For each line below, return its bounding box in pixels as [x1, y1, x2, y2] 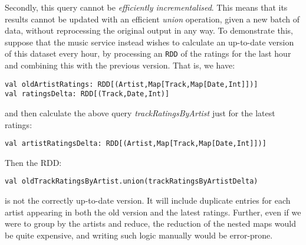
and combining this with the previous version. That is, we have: [5, 59, 235, 71]
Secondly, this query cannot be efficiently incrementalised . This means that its [5, 1, 288, 13]
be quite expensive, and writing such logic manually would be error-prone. [5, 228, 273, 241]
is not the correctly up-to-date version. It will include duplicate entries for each [5, 194, 291, 207]
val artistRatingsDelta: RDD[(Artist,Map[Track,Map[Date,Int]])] [5, 139, 266, 148]
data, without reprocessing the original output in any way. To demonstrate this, [5, 24, 293, 37]
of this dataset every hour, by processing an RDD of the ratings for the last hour [5, 47, 291, 60]
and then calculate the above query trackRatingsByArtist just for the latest [5, 106, 275, 119]
